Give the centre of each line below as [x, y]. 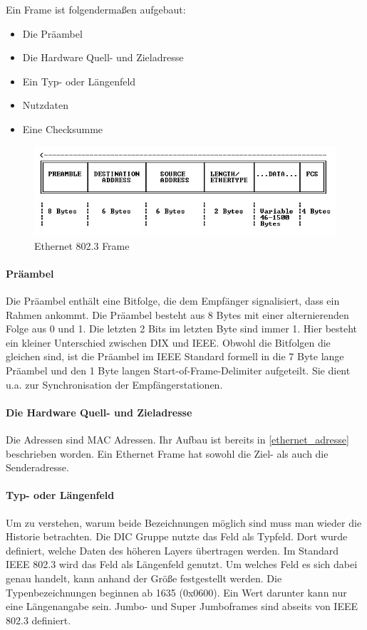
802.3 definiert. [38, 620]
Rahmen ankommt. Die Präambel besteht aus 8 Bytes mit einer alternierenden [177, 314]
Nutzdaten [45, 105]
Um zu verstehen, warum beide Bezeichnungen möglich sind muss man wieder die [184, 522]
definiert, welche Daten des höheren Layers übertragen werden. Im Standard [172, 550]
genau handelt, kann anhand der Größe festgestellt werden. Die [144, 578]
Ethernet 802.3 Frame [82, 245]
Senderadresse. [37, 467]
